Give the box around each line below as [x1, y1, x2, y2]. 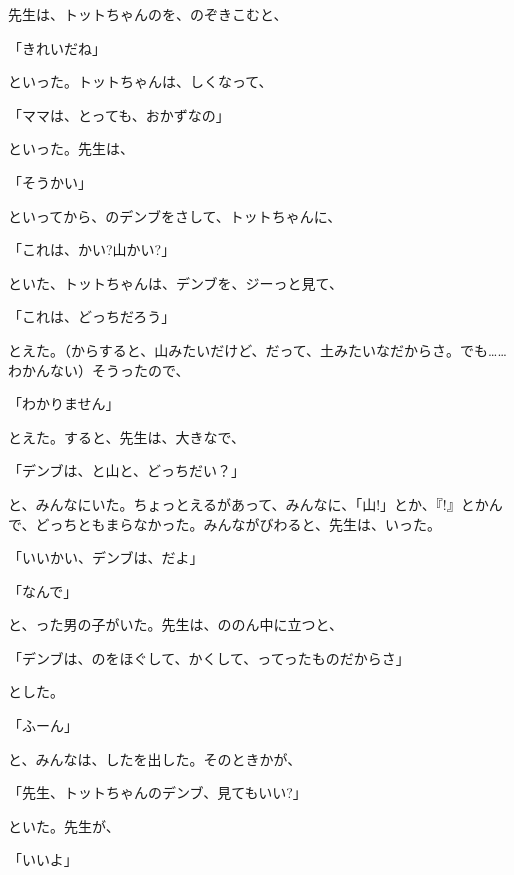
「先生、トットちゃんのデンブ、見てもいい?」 [8, 782, 307, 803]
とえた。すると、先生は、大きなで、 [8, 426, 245, 447]
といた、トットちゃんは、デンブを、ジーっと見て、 [8, 272, 343, 293]
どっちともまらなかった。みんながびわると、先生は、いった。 [35, 513, 441, 534]
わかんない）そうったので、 [8, 359, 190, 380]
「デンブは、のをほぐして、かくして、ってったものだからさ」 [8, 647, 410, 668]
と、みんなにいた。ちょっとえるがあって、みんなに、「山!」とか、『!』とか [8, 493, 489, 514]
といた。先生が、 [8, 815, 120, 836]
